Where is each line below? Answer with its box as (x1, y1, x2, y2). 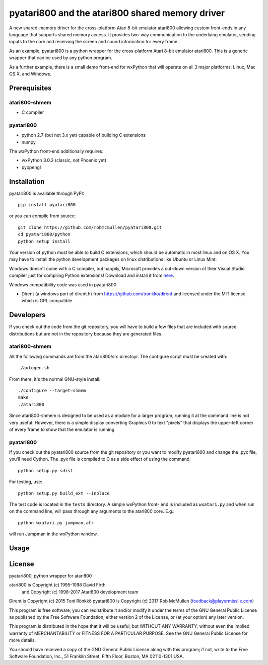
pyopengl (21, 164, 41, 170)
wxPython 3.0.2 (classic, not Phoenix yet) (21, 157, 107, 164)
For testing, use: (9, 479, 42, 485)
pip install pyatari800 (18, 202, 76, 208)
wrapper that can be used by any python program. (9, 55, 113, 61)
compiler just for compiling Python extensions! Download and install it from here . (9, 272, 175, 278)
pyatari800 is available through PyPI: (9, 190, 84, 196)
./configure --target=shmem (18, 388, 86, 393)
